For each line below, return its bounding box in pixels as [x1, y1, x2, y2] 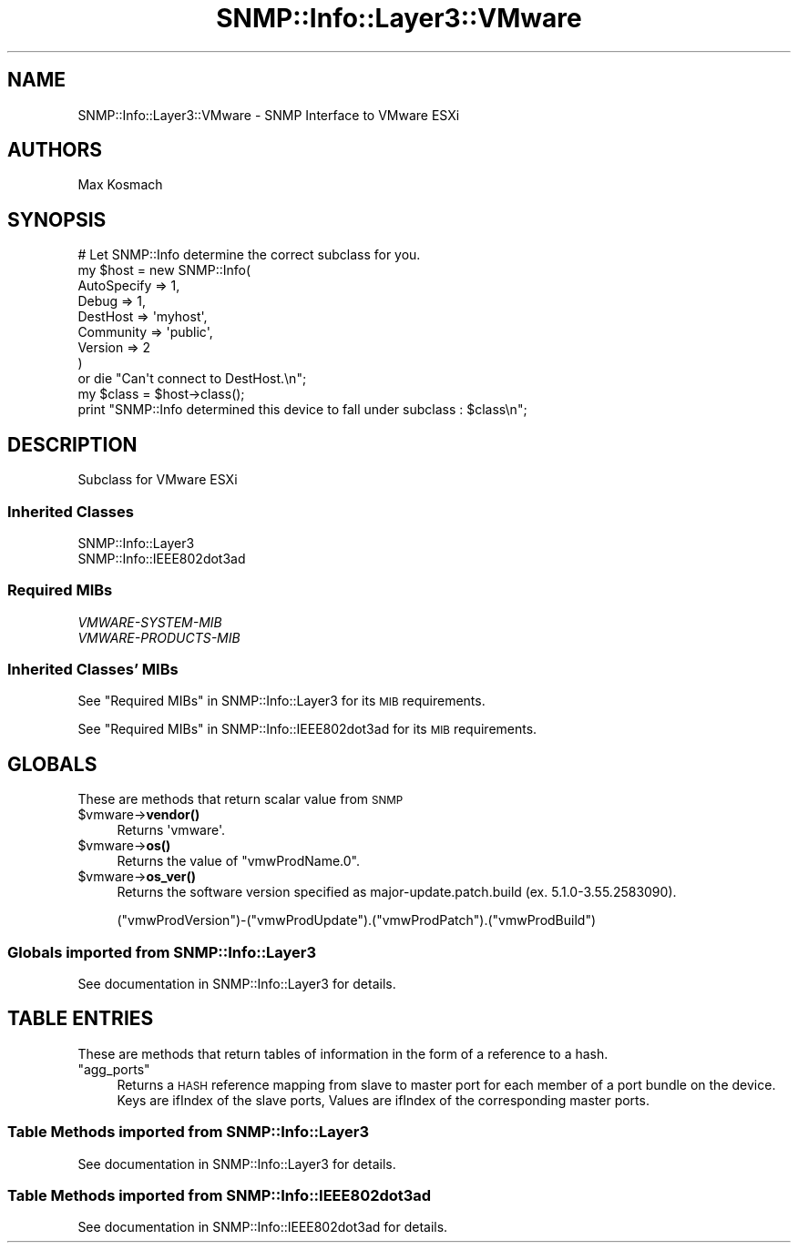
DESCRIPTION [7, 432, 138, 456]
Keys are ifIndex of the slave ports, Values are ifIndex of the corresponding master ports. [117, 1092, 650, 1108]
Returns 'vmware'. [117, 822, 226, 838]
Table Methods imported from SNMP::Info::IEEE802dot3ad [7, 1185, 432, 1204]
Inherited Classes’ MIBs [7, 660, 179, 678]
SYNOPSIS [7, 208, 107, 231]
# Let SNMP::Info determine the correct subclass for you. [77, 247, 421, 263]
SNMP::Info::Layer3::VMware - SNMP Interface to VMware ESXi [77, 107, 460, 123]
